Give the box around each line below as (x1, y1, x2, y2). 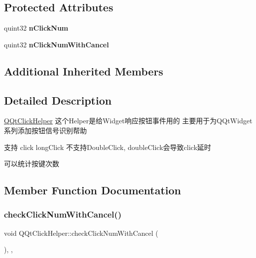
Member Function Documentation (4, 183, 182, 198)
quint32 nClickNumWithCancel (4, 39, 109, 49)
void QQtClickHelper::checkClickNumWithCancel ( (4, 227, 158, 238)
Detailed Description (4, 92, 112, 108)
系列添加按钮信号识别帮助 (4, 125, 87, 135)
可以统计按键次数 (4, 158, 59, 169)
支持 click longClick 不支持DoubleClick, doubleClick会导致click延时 (4, 142, 211, 152)
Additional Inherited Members (4, 63, 163, 78)
